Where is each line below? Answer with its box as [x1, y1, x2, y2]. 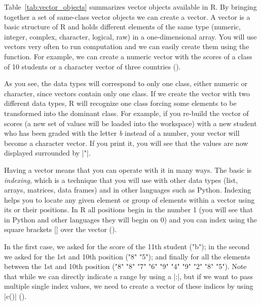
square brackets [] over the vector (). [4, 224, 117, 235]
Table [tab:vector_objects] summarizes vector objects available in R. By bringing [4, 2, 257, 12]
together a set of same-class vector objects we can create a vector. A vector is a [4, 11, 250, 22]
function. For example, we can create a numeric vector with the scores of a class [4, 51, 252, 61]
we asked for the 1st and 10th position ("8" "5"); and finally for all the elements [4, 251, 250, 261]
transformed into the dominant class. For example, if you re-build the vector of [4, 107, 249, 118]
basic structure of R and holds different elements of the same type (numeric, [4, 21, 241, 32]
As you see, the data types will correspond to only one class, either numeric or [4, 78, 248, 89]
